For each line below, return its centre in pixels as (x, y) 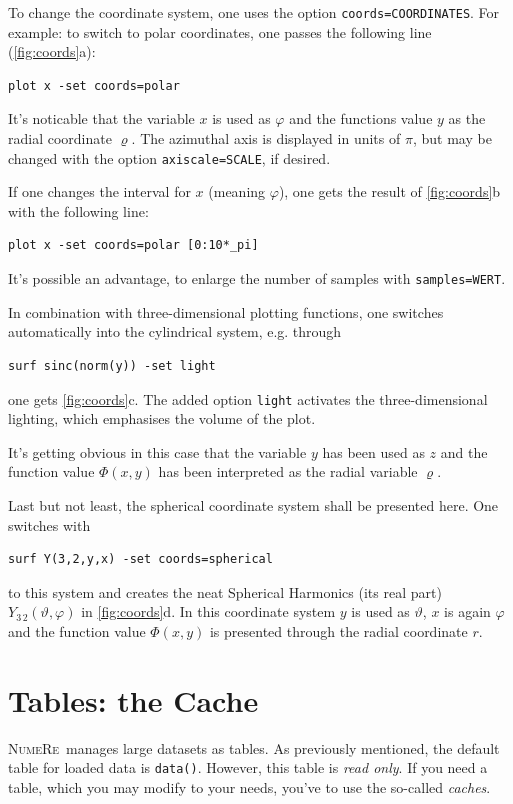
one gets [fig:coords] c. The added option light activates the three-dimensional (248, 398)
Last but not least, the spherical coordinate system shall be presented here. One (253, 504)
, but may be (452, 138)
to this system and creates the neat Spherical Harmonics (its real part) (225, 591)
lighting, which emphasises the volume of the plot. (162, 418)
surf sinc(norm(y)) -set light (112, 365)
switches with (49, 524)
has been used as (373, 451)
